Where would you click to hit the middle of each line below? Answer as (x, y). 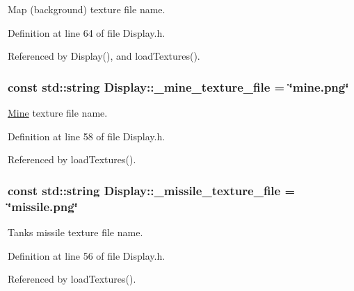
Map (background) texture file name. (87, 9)
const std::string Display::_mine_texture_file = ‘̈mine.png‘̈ (178, 86)
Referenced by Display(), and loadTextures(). (104, 56)
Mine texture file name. (58, 113)
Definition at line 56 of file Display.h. (87, 255)
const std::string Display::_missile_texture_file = (152, 190)
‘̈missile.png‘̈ (43, 206)
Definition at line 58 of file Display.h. (87, 136)
